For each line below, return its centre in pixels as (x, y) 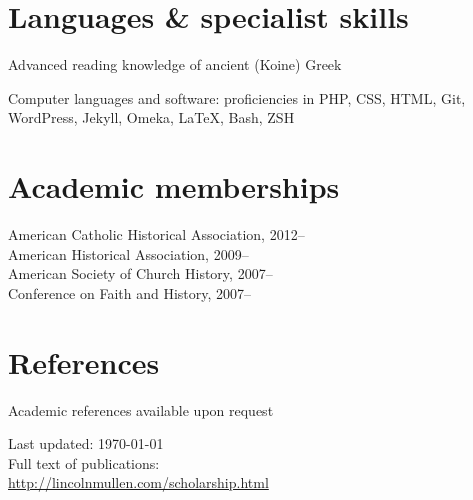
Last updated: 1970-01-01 (86, 443)
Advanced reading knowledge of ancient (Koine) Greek (175, 64)
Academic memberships (174, 186)
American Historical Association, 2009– (128, 253)
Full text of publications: (84, 462)
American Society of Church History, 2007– (140, 273)
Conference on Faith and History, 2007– (130, 292)
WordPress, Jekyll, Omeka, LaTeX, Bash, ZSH (151, 117)
